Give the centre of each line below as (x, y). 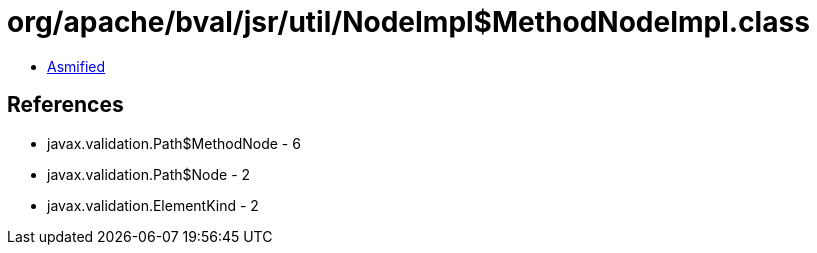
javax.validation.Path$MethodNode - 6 (174, 143)
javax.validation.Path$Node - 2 (149, 174)
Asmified (76, 66)
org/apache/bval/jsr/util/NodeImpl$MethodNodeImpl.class (408, 22)
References (65, 105)
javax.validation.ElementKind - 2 (153, 205)
